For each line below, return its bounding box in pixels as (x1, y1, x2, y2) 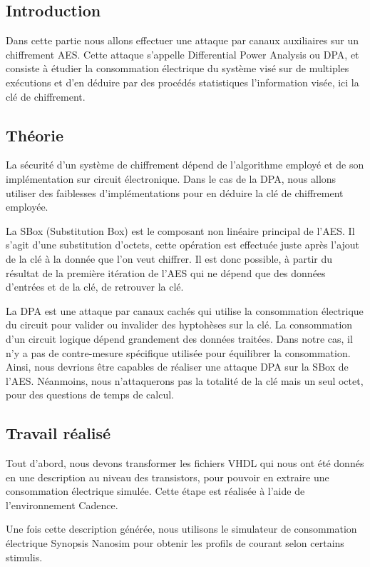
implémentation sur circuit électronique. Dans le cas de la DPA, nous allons (6, 171, 336, 186)
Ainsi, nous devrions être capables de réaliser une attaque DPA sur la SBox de (6, 359, 349, 374)
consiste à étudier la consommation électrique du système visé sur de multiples (6, 61, 349, 76)
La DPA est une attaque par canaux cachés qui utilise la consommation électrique (6, 303, 364, 318)
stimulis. (6, 549, 43, 564)
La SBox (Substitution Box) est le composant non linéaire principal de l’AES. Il (6, 223, 355, 238)
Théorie (6, 124, 64, 146)
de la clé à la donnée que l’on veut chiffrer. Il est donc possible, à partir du (6, 251, 333, 266)
